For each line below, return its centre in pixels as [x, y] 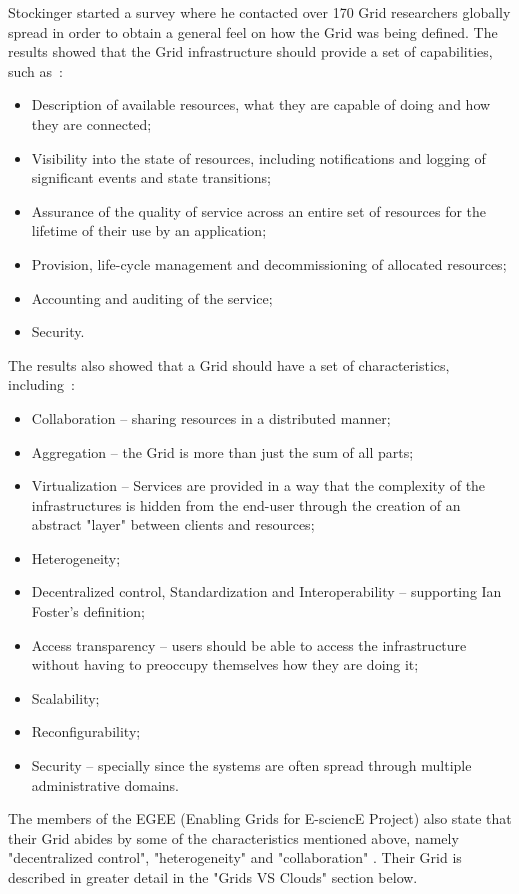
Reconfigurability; [86, 731]
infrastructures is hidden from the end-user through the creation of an [246, 504]
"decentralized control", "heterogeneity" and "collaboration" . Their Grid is [235, 857]
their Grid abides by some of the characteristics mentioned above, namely [233, 837]
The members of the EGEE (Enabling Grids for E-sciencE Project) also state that [260, 818]
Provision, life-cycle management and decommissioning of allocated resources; [269, 263]
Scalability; [65, 697]
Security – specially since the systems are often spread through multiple [251, 765]
